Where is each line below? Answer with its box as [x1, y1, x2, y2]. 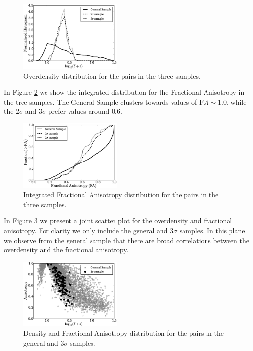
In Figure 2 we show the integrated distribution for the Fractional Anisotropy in [4, 87, 245, 97]
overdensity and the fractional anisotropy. [4, 244, 129, 255]
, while [227, 96, 247, 107]
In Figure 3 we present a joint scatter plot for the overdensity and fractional [4, 216, 232, 226]
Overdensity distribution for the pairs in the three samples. [23, 70, 201, 81]
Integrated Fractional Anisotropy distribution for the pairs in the [23, 189, 219, 200]
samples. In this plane [179, 225, 245, 235]
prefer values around [48, 106, 110, 116]
